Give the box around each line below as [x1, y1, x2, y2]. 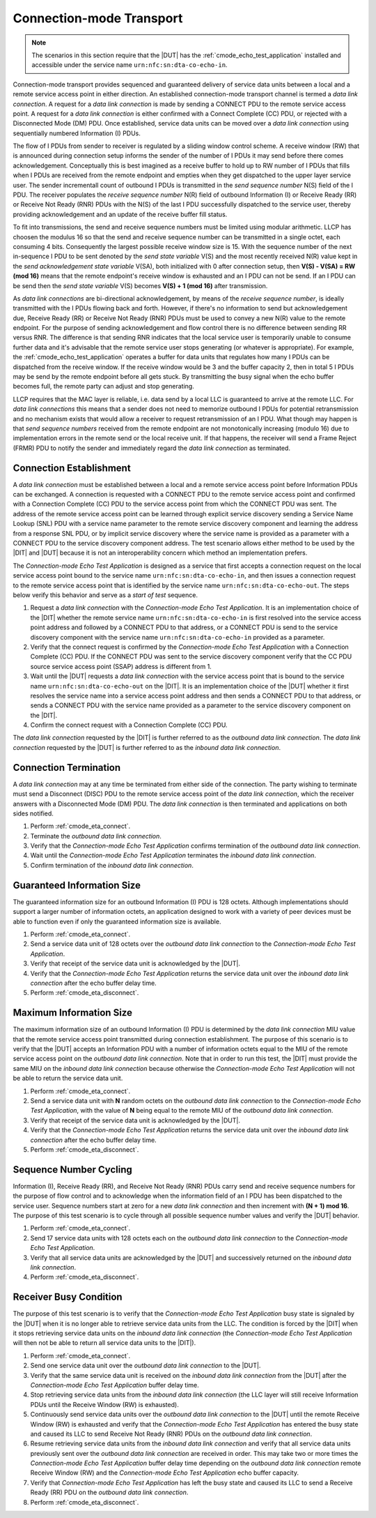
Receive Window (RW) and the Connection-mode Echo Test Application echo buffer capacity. [30, 1468, 299, 1477]
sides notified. [13, 809, 54, 818]
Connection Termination [13, 761, 121, 774]
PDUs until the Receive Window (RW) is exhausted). [30, 1400, 179, 1408]
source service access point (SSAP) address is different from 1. [30, 662, 212, 670]
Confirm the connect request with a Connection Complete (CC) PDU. [30, 721, 228, 729]
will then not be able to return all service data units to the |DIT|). [13, 1339, 196, 1347]
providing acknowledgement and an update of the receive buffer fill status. [13, 210, 228, 218]
